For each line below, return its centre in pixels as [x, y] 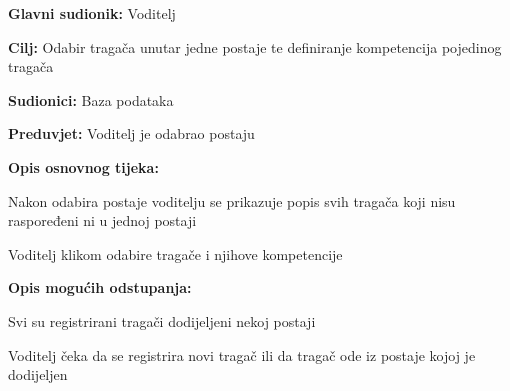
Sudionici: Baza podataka [91, 99]
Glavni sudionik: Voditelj [92, 13]
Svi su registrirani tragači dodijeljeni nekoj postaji [162, 320]
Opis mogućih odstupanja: [100, 287]
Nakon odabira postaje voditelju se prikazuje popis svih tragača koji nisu [232, 200]
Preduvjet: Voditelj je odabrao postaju [131, 133]
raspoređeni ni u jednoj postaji [102, 220]
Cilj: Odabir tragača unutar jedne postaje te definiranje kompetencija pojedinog [255, 46]
